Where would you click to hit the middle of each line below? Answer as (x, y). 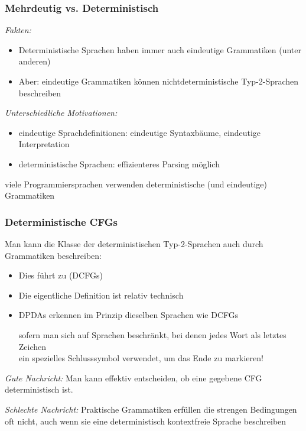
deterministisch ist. (39, 389)
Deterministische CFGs (61, 221)
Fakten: (18, 30)
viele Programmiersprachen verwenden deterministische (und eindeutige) (136, 184)
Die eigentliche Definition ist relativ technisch (101, 295)
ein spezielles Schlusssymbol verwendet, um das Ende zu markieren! (141, 358)
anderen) (35, 61)
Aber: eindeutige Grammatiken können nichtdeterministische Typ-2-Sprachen (159, 81)
